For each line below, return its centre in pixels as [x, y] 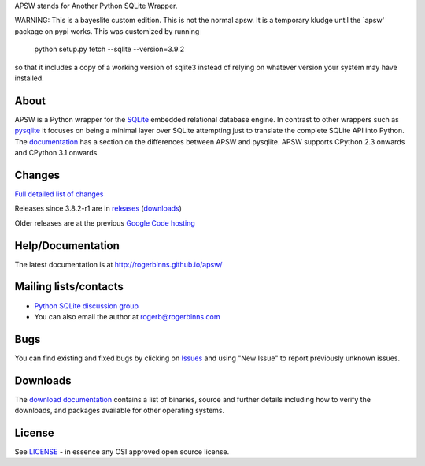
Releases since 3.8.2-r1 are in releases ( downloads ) [98, 208]
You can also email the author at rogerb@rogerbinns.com [127, 316]
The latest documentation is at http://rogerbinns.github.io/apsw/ [118, 264]
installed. [30, 78]
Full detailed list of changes [59, 194]
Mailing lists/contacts [69, 287]
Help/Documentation [67, 246]
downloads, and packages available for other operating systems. [119, 411]
